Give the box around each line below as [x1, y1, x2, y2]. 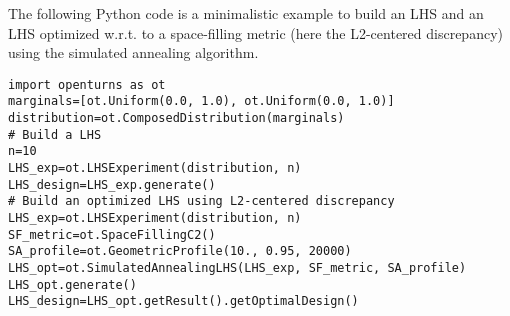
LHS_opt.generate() [8, 277, 137, 292]
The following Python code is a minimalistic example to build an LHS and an [8, 3, 484, 23]
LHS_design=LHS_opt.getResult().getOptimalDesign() [8, 294, 359, 309]
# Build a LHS [8, 127, 102, 142]
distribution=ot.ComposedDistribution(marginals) [8, 111, 345, 126]
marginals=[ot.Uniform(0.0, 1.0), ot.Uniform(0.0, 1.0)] [8, 94, 395, 109]
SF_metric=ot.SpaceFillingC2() [8, 227, 216, 242]
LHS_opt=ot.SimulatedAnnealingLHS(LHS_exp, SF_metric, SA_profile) [8, 261, 467, 275]
